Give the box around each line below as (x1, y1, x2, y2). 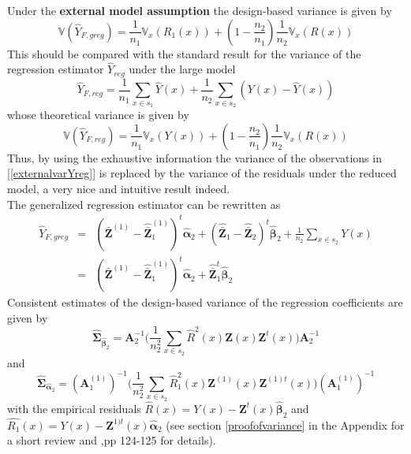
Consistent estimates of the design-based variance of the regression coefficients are (7, 294, 403, 311)
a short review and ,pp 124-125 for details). (7, 432, 216, 448)
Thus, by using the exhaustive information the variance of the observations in (7, 149, 382, 166)
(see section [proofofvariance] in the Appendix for (166, 416, 405, 433)
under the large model (129, 61, 236, 77)
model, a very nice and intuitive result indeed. (7, 180, 230, 196)
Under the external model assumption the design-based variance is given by (7, 2, 392, 18)
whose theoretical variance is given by (7, 106, 189, 123)
